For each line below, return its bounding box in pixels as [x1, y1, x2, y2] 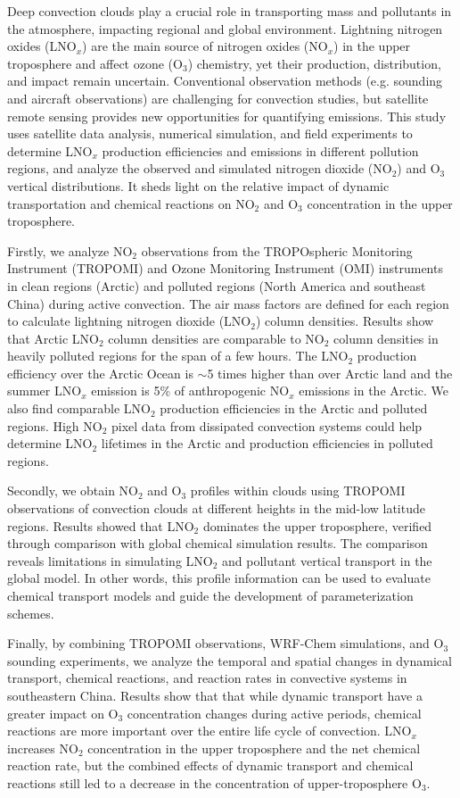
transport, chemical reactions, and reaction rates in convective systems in [7, 669, 407, 687]
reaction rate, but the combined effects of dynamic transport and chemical [7, 756, 414, 775]
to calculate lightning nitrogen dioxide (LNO [7, 312, 251, 330]
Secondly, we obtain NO [7, 481, 139, 500]
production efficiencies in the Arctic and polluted [160, 399, 428, 418]
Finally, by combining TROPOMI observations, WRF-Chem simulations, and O [7, 634, 444, 653]
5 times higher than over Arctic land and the [207, 363, 453, 382]
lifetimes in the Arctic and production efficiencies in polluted [101, 434, 433, 453]
